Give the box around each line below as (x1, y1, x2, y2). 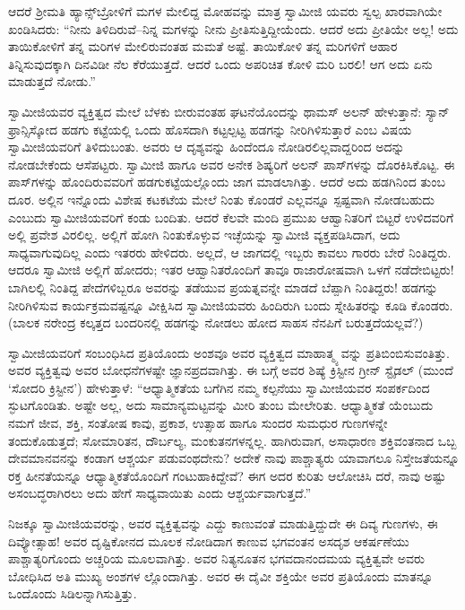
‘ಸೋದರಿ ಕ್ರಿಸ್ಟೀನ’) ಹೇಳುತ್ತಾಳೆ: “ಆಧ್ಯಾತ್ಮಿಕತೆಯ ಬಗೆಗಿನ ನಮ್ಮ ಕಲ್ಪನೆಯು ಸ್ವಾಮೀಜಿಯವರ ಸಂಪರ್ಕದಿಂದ (8, 378, 430, 396)
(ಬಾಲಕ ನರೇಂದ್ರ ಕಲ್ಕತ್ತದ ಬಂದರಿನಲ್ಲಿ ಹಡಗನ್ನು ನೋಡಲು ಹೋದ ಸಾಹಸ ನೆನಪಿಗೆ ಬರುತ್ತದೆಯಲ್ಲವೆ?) (8, 313, 424, 332)
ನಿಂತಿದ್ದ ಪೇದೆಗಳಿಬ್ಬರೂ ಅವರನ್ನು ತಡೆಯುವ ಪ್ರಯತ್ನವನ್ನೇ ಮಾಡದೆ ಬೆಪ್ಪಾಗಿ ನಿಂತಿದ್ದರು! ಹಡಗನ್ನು (49, 277, 438, 296)
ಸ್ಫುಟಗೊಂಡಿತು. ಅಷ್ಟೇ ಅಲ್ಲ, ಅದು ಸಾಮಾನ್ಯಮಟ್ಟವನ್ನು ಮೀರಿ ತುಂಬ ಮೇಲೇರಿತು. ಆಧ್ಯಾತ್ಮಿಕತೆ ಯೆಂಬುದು (8, 396, 434, 414)
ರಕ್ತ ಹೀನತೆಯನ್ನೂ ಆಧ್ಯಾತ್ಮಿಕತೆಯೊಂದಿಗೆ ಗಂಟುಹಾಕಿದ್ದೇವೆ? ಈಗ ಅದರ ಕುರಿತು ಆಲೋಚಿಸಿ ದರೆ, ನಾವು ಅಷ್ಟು (8, 466, 446, 484)
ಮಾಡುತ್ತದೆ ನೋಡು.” (8, 72, 96, 91)
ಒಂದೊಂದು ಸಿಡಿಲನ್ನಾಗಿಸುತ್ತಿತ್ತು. (8, 584, 137, 603)
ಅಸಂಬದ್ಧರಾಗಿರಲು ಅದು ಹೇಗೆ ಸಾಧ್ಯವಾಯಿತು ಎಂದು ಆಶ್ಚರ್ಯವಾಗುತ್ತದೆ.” (8, 484, 312, 502)
